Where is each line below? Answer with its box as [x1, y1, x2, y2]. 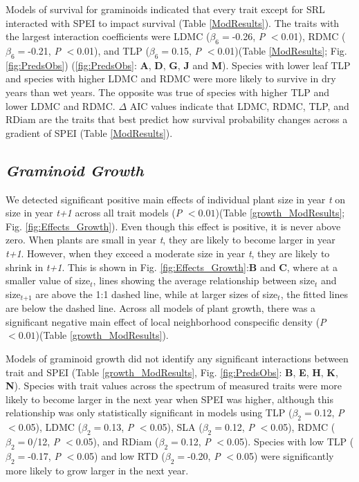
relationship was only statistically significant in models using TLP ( [6, 405, 293, 420]
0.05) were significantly [237, 448, 334, 463]
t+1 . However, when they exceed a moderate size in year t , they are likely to [6, 245, 330, 260]
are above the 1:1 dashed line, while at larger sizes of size [35, 286, 278, 301]
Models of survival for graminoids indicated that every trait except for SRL [6, 2, 325, 16]
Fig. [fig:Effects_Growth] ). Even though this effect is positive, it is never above [6, 219, 341, 233]
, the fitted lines [280, 286, 348, 301]
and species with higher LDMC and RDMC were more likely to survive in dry [6, 71, 336, 86]
